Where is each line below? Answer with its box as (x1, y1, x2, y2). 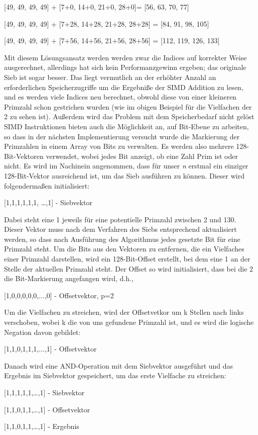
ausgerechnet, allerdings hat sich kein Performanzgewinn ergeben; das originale (4, 62, 246, 72)
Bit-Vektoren (4, 150, 44, 161)
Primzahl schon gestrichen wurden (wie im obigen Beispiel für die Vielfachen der (4, 101, 252, 112)
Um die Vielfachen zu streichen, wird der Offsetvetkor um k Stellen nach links (4, 307, 244, 317)
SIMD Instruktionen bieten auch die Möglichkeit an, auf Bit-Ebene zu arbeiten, (4, 121, 249, 131)
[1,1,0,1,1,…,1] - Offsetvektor (4, 404, 90, 414)
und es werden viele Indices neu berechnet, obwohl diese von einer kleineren (4, 92, 237, 102)
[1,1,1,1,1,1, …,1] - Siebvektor (4, 197, 92, 208)
